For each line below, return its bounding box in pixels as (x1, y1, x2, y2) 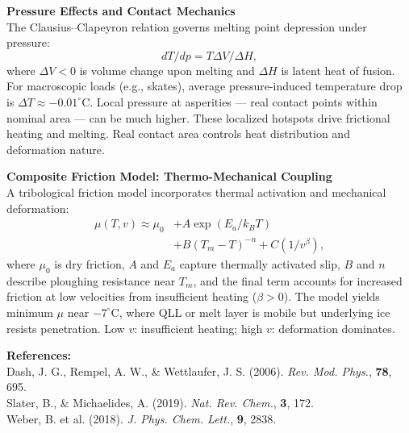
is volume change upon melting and (79, 61, 255, 78)
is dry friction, (54, 255, 125, 272)
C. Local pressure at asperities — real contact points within (81, 93, 378, 110)
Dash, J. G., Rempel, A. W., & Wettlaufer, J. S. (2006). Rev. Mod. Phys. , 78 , (6, 362, 392, 379)
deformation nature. (6, 140, 105, 157)
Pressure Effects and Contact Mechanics (6, 2, 236, 19)
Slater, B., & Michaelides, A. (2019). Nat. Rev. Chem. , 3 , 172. (6, 393, 314, 410)
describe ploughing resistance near (6, 272, 176, 289)
